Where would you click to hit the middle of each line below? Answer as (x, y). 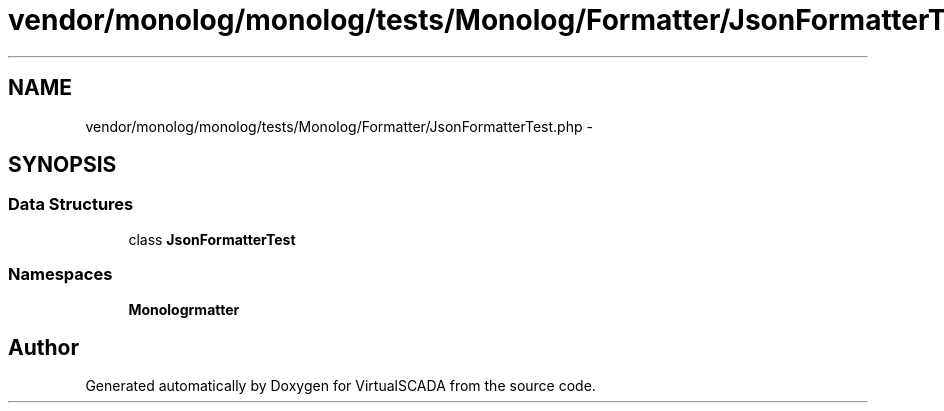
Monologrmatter (184, 309)
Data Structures (71, 204)
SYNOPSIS (62, 165)
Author (43, 347)
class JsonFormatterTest (212, 239)
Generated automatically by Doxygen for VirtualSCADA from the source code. (340, 386)
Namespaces (60, 274)
